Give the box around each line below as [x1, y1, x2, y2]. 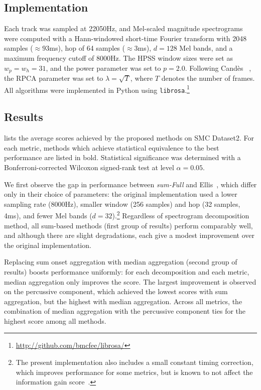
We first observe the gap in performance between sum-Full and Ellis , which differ [4, 179, 257, 189]
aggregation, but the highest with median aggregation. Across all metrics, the [4, 296, 242, 306]
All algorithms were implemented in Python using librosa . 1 [4, 83, 190, 95]
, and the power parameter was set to [46, 62, 161, 73]
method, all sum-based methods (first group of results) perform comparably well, [4, 220, 253, 230]
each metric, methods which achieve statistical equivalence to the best [4, 142, 219, 153]
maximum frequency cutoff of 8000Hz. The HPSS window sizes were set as [4, 52, 233, 63]
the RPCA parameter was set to [4, 73, 103, 83]
